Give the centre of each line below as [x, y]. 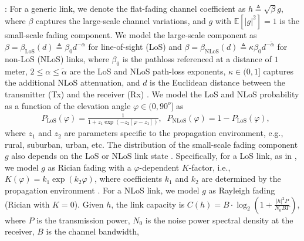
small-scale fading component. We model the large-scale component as [131, 34]
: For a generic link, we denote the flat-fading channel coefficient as [125, 8]
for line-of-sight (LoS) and [135, 47]
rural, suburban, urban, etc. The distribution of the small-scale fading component [151, 144]
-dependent [159, 167]
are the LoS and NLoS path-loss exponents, [148, 71]
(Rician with [27, 204]
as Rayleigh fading [242, 190]
